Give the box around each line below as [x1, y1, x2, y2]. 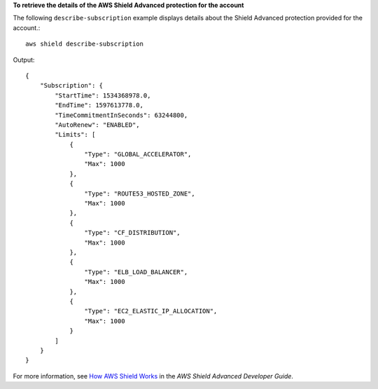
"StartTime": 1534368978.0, [55, 91, 151, 100]
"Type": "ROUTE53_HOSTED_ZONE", [84, 189, 195, 198]
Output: [13, 55, 35, 64]
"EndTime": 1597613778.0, [55, 102, 143, 109]
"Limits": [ [55, 130, 96, 139]
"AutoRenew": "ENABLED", [55, 121, 140, 129]
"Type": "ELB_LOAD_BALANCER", [84, 268, 188, 276]
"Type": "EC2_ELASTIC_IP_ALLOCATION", [84, 307, 218, 315]
